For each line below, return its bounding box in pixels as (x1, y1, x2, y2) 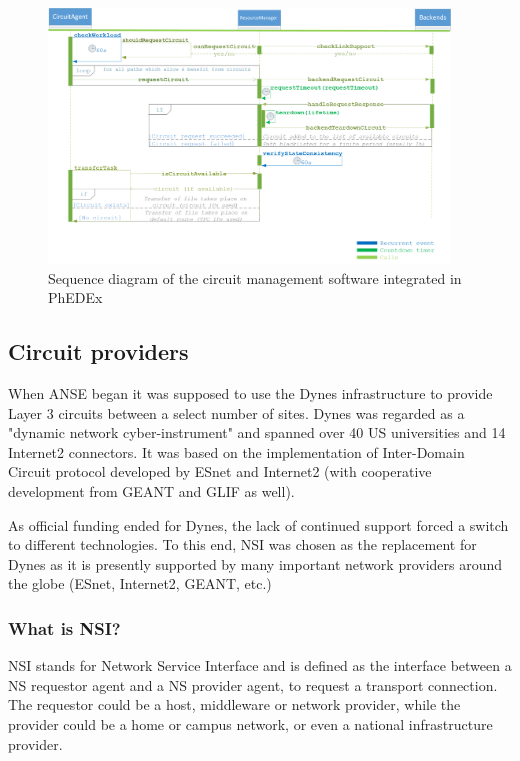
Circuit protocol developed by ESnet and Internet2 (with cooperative (8, 461, 432, 482)
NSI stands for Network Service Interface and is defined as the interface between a (8, 655, 512, 676)
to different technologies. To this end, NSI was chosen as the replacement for (8, 534, 477, 555)
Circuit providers (8, 336, 189, 367)
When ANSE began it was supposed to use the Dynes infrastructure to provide (8, 383, 493, 404)
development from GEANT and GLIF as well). (8, 481, 295, 502)
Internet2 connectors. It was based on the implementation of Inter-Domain (8, 441, 465, 462)
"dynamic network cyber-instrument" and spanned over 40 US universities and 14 (8, 422, 506, 443)
